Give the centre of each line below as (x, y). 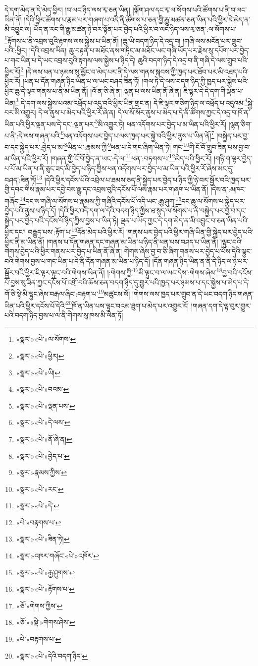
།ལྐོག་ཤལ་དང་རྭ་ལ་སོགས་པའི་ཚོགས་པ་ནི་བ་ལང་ (190, 9)
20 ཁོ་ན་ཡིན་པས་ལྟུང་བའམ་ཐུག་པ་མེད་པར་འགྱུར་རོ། (128, 304)
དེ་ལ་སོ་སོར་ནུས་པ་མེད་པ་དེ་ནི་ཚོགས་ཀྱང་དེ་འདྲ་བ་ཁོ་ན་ (184, 112)
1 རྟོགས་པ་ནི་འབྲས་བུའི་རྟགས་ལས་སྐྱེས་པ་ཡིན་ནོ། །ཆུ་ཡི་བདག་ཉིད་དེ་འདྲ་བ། (93, 40)
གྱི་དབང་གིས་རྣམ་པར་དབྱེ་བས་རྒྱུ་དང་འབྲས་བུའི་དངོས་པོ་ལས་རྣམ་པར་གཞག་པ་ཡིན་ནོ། (106, 189)
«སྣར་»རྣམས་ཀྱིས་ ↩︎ (42, 472)
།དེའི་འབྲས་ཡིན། (48, 50)
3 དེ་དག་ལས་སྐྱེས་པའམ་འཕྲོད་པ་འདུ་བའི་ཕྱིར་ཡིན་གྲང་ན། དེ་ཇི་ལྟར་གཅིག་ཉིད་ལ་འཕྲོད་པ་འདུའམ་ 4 (131, 102)
